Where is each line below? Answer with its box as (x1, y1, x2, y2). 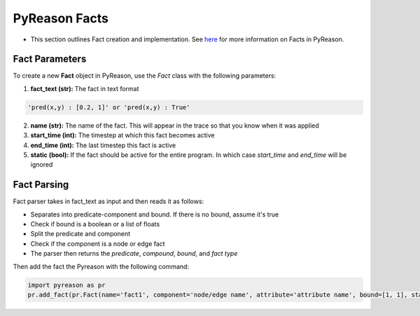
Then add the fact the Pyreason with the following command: (13, 262, 189, 270)
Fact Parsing (13, 179, 69, 191)
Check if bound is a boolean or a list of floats (30, 220, 160, 228)
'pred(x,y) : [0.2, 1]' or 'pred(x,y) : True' (27, 103, 190, 111)
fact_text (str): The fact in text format (30, 84, 139, 92)
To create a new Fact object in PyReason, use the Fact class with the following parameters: (13, 71, 276, 80)
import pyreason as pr (27, 281, 106, 289)
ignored (30, 160, 53, 169)
